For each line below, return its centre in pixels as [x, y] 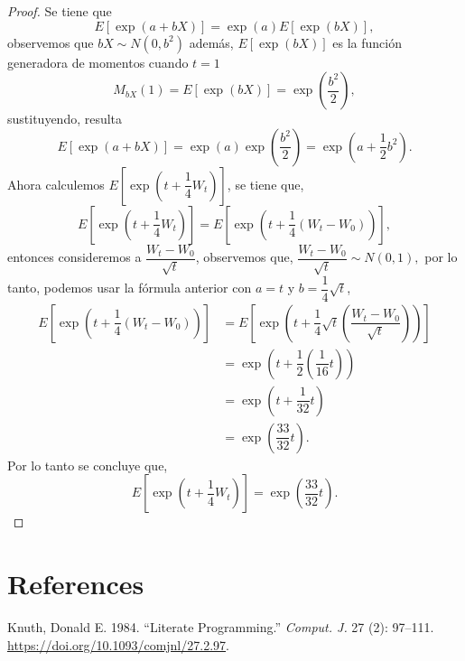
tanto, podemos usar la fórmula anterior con [130, 288]
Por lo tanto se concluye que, [88, 465]
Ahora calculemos [56, 184]
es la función [367, 42]
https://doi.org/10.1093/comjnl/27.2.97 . [118, 644]
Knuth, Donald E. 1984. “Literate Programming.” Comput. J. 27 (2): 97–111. [221, 627]
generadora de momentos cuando [98, 62]
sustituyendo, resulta [65, 119]
